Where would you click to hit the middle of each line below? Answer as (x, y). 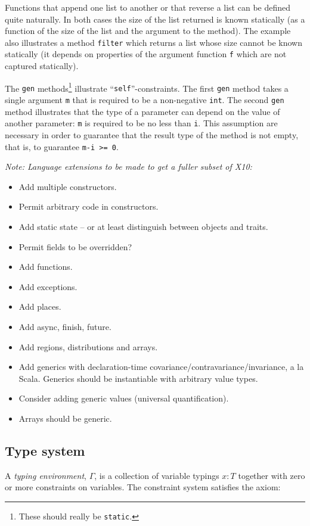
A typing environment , (46, 475)
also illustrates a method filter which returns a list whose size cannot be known (154, 42)
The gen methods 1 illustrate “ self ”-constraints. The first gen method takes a (147, 87)
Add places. (40, 306)
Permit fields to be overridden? (75, 246)
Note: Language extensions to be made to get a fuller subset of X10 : (128, 166)
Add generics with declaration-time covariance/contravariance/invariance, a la (161, 367)
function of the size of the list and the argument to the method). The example (148, 31)
